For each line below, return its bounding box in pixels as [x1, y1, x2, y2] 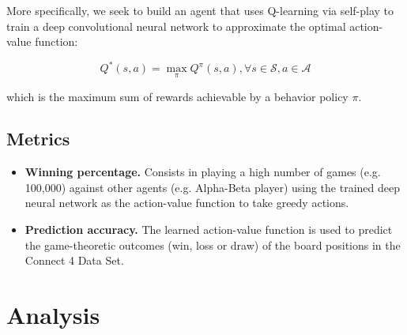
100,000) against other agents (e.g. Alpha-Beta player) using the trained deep [24, 179, 401, 195]
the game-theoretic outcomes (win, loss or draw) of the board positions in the [24, 236, 401, 253]
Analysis [6, 299, 100, 331]
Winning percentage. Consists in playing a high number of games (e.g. [24, 164, 381, 180]
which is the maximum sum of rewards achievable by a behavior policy [6, 88, 349, 104]
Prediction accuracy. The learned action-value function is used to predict [24, 221, 393, 238]
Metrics [6, 126, 70, 151]
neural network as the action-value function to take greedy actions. [24, 194, 349, 211]
